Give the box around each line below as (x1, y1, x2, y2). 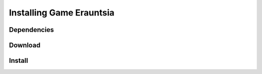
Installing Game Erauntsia (9, 7, 115, 18)
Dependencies (9, 26, 54, 34)
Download (9, 41, 41, 49)
